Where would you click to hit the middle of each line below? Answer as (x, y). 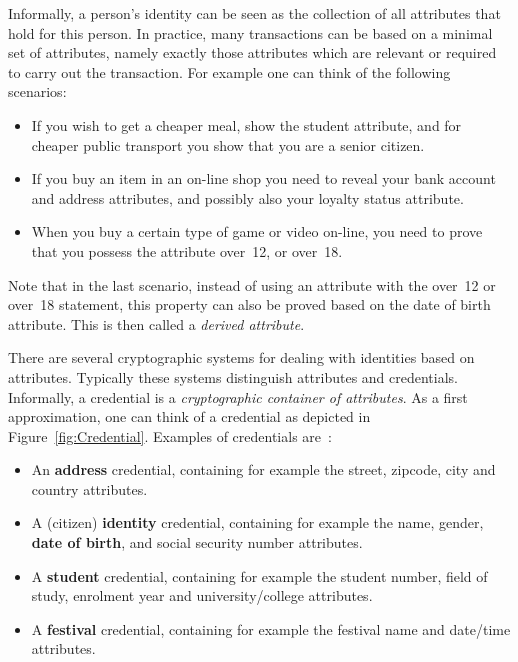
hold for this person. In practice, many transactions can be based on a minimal (250, 32)
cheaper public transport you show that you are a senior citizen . (228, 144)
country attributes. (89, 488)
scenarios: (37, 91)
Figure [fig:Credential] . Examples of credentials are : (170, 435)
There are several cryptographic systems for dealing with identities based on (241, 357)
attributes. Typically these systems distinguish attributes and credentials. (233, 376)
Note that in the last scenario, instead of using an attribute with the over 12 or (252, 284)
